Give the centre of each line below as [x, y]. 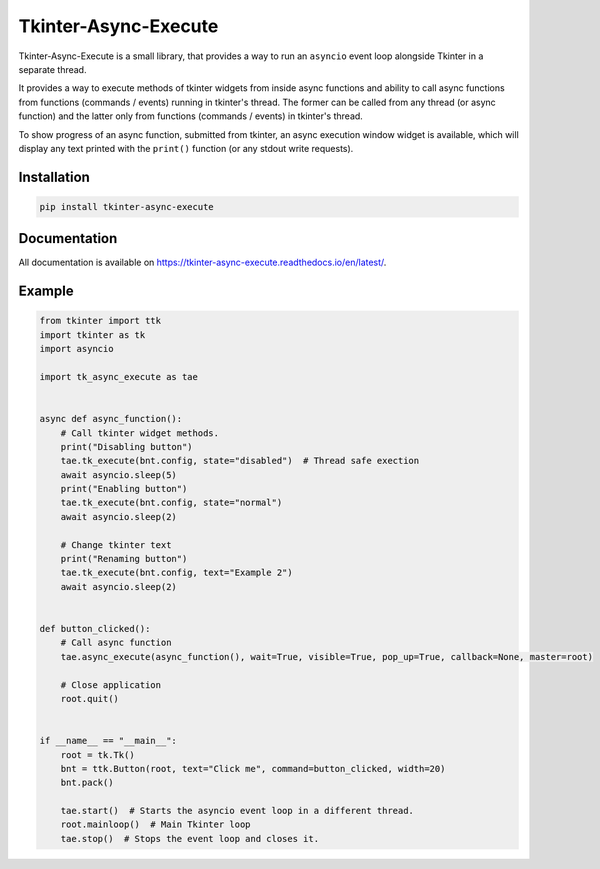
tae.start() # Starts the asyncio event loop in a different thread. [237, 811]
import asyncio [76, 349]
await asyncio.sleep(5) [118, 474]
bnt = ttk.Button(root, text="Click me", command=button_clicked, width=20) [253, 768]
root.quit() [90, 698]
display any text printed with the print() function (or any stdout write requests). [186, 148]
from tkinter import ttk [100, 321]
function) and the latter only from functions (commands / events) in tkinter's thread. [191, 116]
